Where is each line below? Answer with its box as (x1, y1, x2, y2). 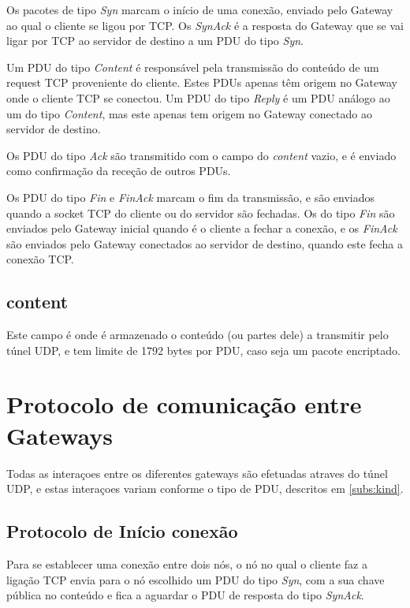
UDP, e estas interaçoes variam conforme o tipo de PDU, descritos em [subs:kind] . (6, 480, 404, 497)
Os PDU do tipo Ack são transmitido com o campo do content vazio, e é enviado (6, 147, 397, 163)
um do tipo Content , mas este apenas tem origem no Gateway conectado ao (6, 105, 372, 121)
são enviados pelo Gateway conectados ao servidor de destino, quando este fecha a (6, 235, 404, 252)
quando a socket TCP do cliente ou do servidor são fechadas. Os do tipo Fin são (6, 204, 395, 221)
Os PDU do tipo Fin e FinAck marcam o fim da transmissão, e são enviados (6, 188, 375, 205)
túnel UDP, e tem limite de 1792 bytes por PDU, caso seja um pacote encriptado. (6, 341, 401, 358)
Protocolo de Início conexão (6, 519, 238, 543)
